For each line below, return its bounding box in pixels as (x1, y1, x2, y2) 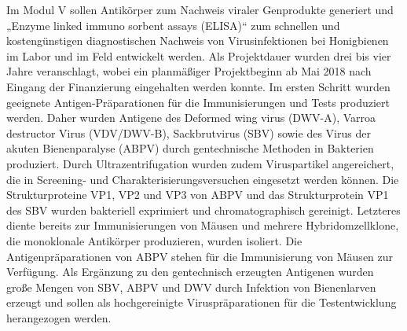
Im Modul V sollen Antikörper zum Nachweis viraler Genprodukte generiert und (6, 2, 394, 17)
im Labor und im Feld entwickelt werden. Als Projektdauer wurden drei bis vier (6, 47, 391, 64)
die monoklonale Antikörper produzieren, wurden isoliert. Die (6, 232, 302, 248)
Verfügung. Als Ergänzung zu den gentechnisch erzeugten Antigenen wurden (6, 263, 374, 280)
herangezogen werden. (6, 309, 112, 325)
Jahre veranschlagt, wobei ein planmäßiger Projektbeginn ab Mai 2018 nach (6, 63, 372, 79)
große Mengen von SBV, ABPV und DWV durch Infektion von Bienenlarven (6, 278, 376, 295)
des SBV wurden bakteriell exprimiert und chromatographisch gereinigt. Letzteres (6, 201, 401, 218)
